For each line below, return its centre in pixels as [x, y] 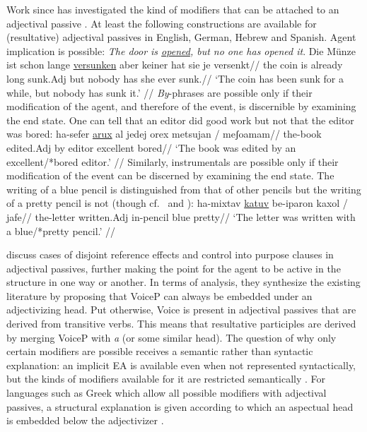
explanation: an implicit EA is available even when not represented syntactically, [181, 365]
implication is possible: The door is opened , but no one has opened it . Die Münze [181, 50]
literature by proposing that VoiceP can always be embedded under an [159, 295]
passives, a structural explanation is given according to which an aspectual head [180, 406]
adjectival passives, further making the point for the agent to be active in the [174, 268]
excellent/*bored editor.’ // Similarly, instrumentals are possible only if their [173, 161]
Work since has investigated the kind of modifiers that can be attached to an [173, 9]
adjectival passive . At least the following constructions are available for [162, 23]
